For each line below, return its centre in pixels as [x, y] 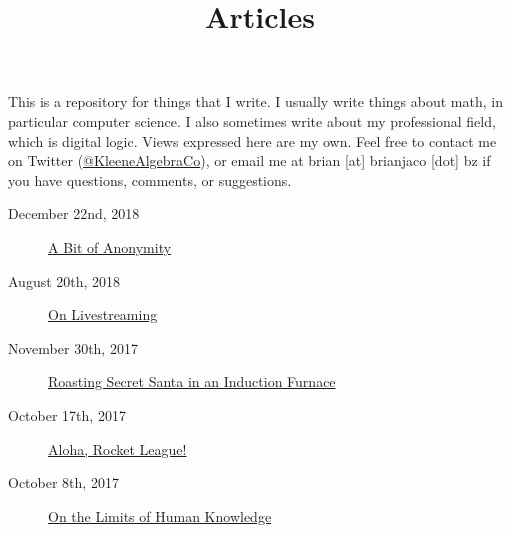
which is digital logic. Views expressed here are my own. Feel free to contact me [252, 140]
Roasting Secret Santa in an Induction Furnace [192, 381]
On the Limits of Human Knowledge [160, 515]
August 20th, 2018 [64, 280]
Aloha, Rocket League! [117, 448]
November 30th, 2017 [73, 347]
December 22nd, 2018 [74, 213]
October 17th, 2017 [67, 414]
